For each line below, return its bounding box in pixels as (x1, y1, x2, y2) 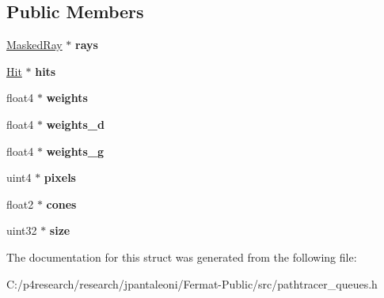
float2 (6, 195, 34, 212)
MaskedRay (6, 36, 63, 53)
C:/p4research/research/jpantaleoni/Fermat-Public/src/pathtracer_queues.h (6, 275, 378, 292)
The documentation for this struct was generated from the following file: (6, 248, 357, 265)
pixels (44, 169, 76, 186)
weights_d (46, 115, 105, 132)
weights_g (46, 142, 104, 159)
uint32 (6, 222, 37, 239)
